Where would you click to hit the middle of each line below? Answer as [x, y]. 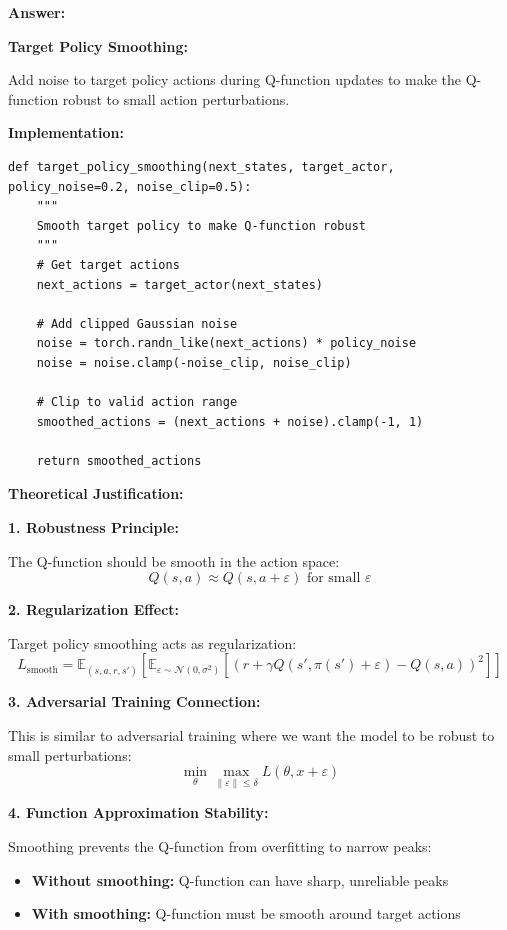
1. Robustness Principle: [93, 527]
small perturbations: [70, 754]
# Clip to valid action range [137, 402]
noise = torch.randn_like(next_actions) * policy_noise [226, 343]
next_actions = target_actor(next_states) [179, 284]
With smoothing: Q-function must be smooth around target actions [246, 913]
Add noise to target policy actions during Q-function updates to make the [234, 79]
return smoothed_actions [119, 460]
